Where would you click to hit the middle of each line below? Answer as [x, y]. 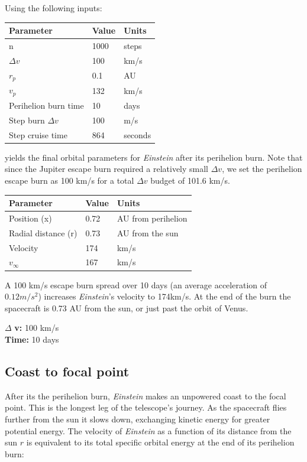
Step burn [27, 120]
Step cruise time [38, 134]
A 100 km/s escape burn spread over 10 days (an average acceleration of [136, 284]
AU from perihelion [152, 218]
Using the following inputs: [54, 8]
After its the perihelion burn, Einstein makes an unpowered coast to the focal [146, 396]
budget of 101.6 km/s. [190, 180]
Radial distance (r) [43, 232]
